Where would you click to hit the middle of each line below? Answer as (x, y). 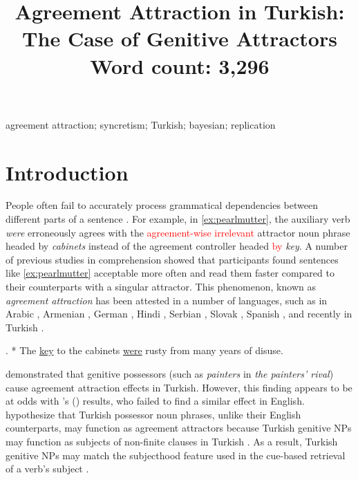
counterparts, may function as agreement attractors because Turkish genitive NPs (179, 428)
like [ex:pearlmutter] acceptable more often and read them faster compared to (170, 273)
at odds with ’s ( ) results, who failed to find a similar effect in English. (155, 401)
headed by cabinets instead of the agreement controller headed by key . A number (177, 246)
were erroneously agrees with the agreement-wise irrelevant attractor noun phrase (178, 232)
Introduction (67, 172)
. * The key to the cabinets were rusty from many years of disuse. (144, 350)
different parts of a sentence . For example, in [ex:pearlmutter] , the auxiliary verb (178, 219)
